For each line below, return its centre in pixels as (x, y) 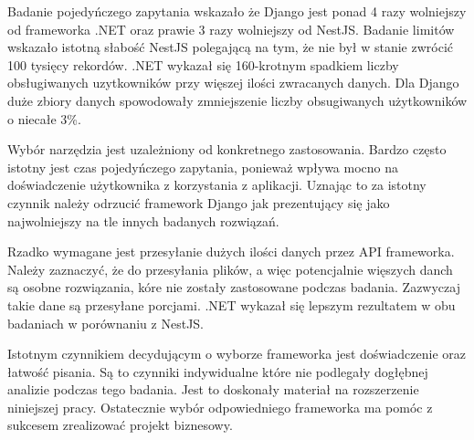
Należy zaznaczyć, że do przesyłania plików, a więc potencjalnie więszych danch (230, 269)
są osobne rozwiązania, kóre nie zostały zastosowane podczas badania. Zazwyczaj (234, 287)
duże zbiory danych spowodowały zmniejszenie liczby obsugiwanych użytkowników (237, 100)
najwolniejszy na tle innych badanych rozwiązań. (143, 220)
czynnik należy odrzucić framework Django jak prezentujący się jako (199, 202)
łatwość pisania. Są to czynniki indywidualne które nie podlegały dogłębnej (218, 371)
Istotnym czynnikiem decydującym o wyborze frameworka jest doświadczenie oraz (237, 354)
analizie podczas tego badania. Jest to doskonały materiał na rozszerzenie (213, 389)
